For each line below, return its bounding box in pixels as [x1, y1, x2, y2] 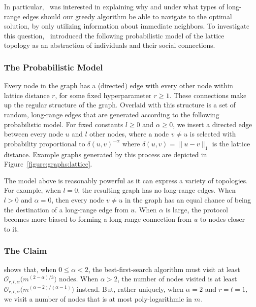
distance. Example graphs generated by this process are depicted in [4, 149, 207, 159]
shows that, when [4, 264, 57, 274]
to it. [4, 223, 19, 234]
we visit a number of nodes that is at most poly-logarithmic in [4, 294, 192, 304]
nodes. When [59, 273, 98, 284]
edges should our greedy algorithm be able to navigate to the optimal [23, 11, 232, 21]
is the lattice [212, 138, 250, 148]
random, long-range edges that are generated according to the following [4, 109, 220, 119]
